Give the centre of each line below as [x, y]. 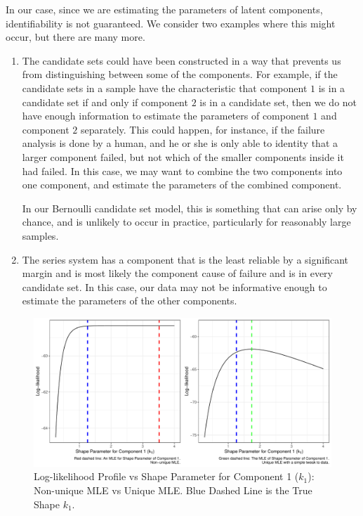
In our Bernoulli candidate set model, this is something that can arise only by [190, 208]
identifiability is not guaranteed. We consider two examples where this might [171, 23]
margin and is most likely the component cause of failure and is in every [177, 273]
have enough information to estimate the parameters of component [166, 116]
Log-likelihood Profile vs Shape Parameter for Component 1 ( [166, 476]
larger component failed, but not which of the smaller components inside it [183, 156]
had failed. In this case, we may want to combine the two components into [182, 170]
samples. [40, 235]
